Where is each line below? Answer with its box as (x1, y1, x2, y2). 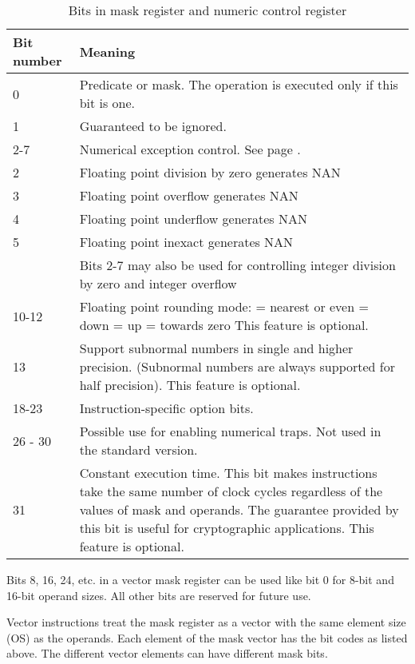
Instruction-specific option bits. (79, 399, 254, 417)
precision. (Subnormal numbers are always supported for (79, 357, 395, 376)
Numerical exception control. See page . (79, 140, 301, 158)
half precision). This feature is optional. (79, 376, 301, 394)
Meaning (79, 42, 136, 61)
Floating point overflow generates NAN (79, 186, 298, 205)
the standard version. (79, 440, 198, 459)
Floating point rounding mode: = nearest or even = (79, 297, 369, 316)
